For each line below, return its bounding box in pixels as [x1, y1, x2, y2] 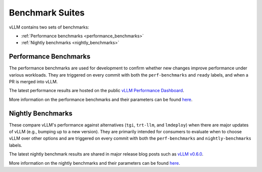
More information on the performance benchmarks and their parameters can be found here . [9, 96, 193, 102]
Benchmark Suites [9, 7, 85, 18]
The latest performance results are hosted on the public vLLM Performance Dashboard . [9, 88, 184, 94]
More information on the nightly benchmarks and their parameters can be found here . [9, 160, 180, 166]
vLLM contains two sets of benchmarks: [9, 24, 89, 30]
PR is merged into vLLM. [9, 79, 58, 85]
